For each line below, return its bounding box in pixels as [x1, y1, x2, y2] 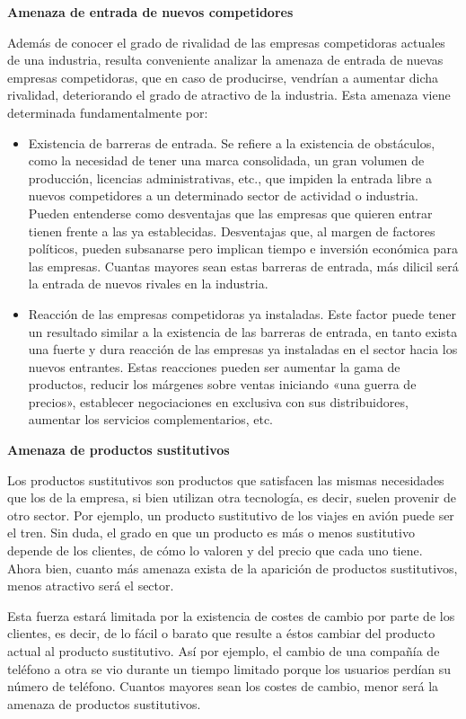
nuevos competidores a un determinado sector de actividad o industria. [28, 186, 418, 205]
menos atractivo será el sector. [7, 576, 174, 595]
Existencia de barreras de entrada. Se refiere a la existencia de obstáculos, [28, 133, 435, 152]
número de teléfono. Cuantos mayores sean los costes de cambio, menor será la [7, 677, 439, 696]
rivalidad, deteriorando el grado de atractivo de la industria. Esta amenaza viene [7, 85, 451, 104]
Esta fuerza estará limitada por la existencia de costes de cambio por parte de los [7, 606, 455, 625]
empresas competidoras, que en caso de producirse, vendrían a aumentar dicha [7, 67, 439, 86]
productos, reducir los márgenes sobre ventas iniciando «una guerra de [28, 375, 417, 394]
